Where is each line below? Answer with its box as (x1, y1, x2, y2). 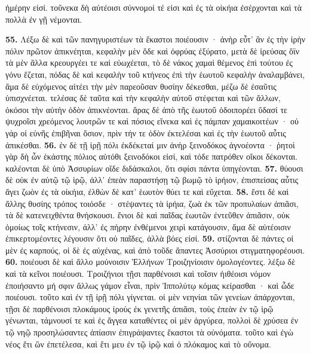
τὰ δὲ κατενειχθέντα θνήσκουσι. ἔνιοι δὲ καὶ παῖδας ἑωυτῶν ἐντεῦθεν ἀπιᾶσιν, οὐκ (5, 209, 290, 221)
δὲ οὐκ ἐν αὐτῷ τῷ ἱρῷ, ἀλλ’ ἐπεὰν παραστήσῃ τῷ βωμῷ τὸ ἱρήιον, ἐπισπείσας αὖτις (5, 173, 299, 186)
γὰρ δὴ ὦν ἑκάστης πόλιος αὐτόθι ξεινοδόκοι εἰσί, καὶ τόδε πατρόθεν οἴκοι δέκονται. (5, 150, 298, 163)
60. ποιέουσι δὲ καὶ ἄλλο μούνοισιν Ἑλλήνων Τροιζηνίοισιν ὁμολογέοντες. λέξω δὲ (5, 255, 296, 268)
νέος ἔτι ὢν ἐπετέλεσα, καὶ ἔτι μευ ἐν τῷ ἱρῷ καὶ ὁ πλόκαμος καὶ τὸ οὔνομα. (5, 337, 271, 350)
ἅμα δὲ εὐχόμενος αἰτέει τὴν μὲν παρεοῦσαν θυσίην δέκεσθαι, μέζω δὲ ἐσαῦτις (5, 80, 277, 92)
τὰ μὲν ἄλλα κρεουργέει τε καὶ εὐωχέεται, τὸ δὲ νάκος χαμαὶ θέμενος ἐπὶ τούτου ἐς (5, 56, 293, 69)
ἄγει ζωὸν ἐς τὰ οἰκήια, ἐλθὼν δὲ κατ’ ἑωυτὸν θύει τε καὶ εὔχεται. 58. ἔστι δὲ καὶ (5, 185, 289, 197)
